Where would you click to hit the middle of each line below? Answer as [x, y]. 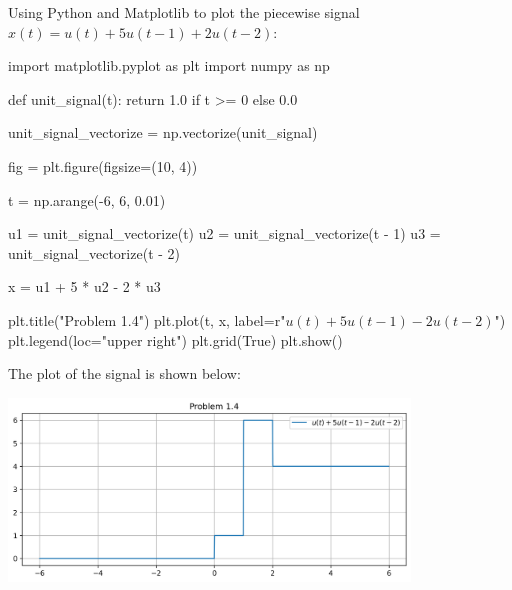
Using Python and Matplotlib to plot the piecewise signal [184, 12]
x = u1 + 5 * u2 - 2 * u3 [84, 286]
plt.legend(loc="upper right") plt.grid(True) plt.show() [175, 339]
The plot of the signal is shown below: [124, 373]
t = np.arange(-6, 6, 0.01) [87, 199]
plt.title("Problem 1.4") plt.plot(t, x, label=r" [147, 319]
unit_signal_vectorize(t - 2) [94, 252]
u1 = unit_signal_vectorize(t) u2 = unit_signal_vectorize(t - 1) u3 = [224, 233]
